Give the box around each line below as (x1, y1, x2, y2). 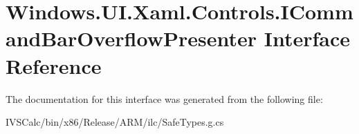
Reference (6, 51, 102, 79)
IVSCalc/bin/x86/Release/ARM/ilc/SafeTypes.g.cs (6, 115, 224, 129)
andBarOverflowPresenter (6, 24, 257, 52)
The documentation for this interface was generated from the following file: (6, 91, 323, 106)
